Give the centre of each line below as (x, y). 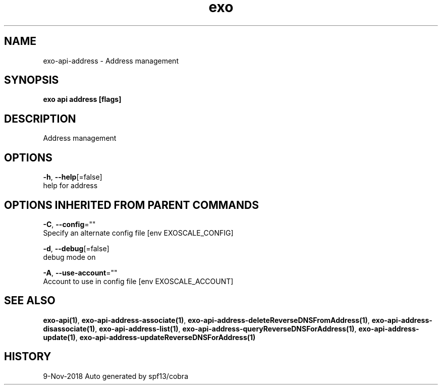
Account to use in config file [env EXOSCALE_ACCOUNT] (138, 281)
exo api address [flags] (82, 99)
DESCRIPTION (40, 119)
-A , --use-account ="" (80, 272)
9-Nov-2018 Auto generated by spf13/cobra (116, 376)
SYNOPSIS (32, 80)
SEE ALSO (30, 301)
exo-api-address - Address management (111, 61)
